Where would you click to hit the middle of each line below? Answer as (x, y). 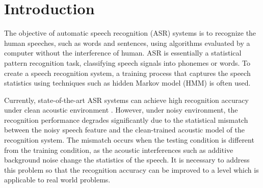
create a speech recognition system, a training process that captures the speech (127, 73)
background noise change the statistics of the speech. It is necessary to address (127, 160)
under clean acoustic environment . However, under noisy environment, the (121, 110)
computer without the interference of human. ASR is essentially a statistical (123, 53)
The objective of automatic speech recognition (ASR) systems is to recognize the (130, 33)
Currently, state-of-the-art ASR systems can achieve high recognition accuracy (126, 100)
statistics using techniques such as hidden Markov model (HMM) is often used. (127, 83)
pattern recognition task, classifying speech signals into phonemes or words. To (127, 62)
